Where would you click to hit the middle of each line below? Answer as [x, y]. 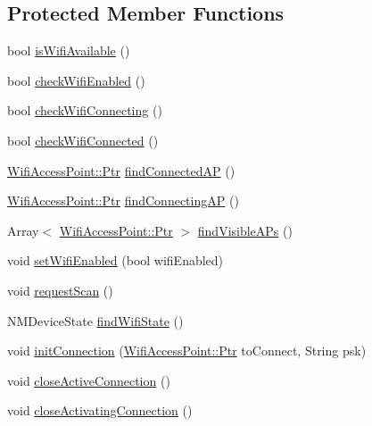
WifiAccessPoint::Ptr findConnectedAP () [121, 170]
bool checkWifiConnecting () [85, 110]
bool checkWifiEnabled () [76, 80]
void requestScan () [60, 290]
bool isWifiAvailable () [69, 50]
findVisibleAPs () [245, 230]
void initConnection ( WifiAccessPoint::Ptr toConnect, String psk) [187, 351]
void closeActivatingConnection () [100, 410]
